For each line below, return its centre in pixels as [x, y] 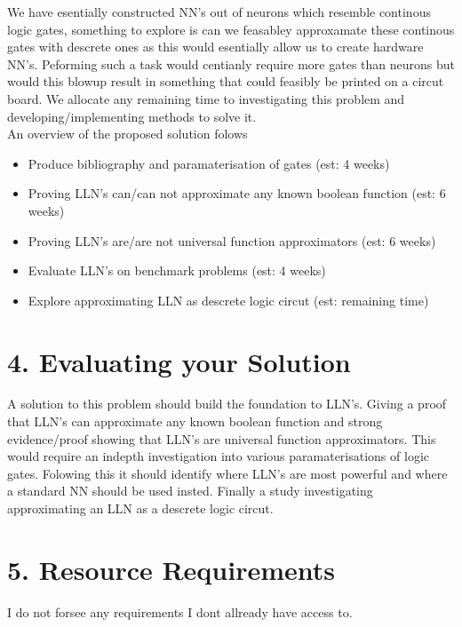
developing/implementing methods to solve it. [132, 116]
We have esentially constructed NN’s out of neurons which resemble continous [219, 12]
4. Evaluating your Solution [179, 361]
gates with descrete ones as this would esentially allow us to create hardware [215, 47]
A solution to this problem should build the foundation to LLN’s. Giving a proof [227, 404]
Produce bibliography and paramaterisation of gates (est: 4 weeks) [209, 163]
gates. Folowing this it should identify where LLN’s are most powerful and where [227, 473]
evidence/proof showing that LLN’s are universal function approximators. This [222, 438]
